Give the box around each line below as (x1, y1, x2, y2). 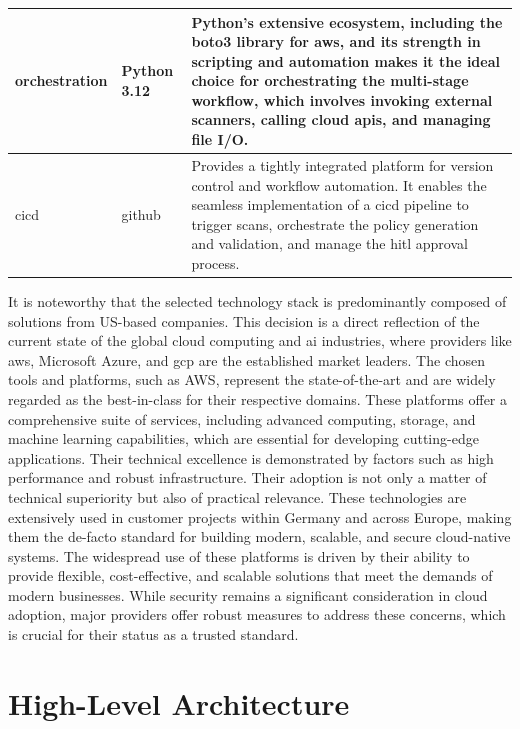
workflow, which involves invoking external (191, 89, 493, 110)
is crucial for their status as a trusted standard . (8, 624, 299, 645)
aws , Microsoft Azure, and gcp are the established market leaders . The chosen (8, 349, 486, 370)
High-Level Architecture (8, 682, 350, 723)
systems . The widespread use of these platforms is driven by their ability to (8, 545, 470, 566)
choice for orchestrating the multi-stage (191, 70, 469, 91)
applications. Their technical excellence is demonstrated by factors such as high (8, 447, 494, 468)
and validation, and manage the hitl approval (191, 233, 468, 254)
